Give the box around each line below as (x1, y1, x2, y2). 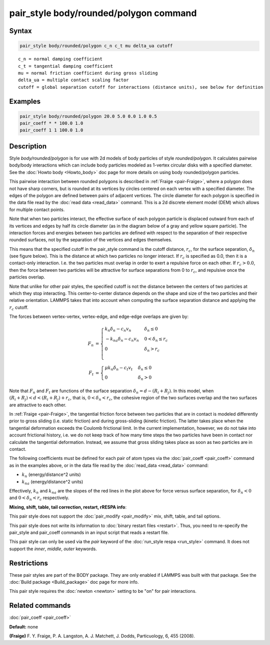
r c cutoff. (9, 304, 28, 311)
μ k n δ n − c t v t (104, 365, 133, 372)
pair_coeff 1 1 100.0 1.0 (19, 127, 83, 133)
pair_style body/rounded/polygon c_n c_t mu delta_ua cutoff (19, 43, 173, 49)
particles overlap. (9, 274, 45, 280)
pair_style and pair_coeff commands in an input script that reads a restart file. (9, 529, 169, 535)
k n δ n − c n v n (104, 326, 131, 333)
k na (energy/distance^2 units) (21, 478, 83, 486)
